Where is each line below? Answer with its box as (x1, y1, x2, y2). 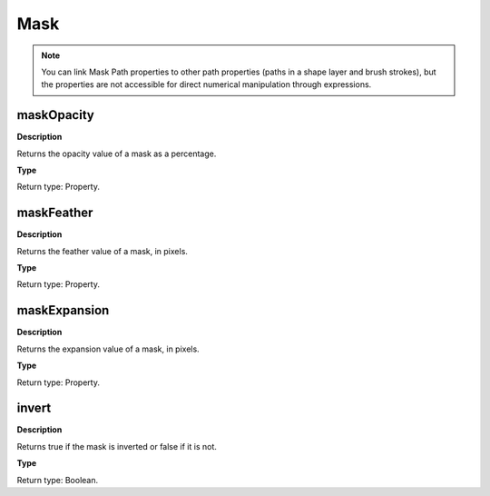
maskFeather (16, 205, 93, 221)
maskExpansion (16, 303, 110, 318)
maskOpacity (16, 107, 94, 123)
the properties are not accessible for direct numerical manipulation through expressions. (41, 79, 372, 90)
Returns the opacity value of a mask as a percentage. (16, 148, 217, 159)
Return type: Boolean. (16, 474, 99, 485)
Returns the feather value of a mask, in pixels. (16, 245, 188, 256)
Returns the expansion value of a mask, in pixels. (16, 343, 200, 354)
